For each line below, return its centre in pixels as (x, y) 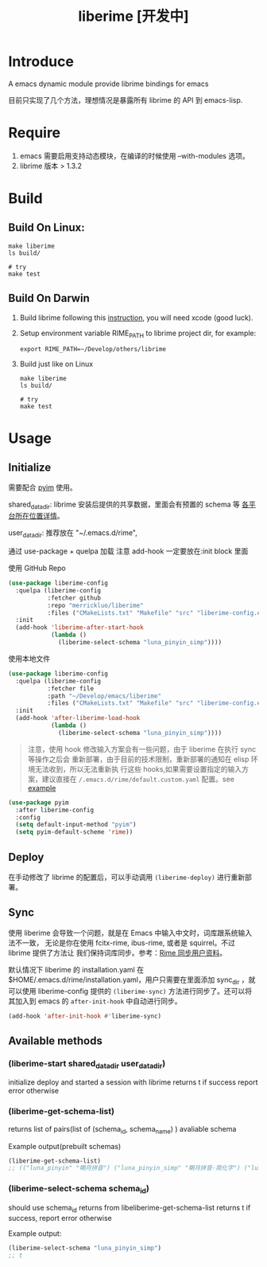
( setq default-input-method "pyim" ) (76, 825)
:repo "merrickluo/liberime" (96, 605)
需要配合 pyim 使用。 (43, 487)
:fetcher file (70, 688)
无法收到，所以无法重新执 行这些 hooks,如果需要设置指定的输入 (138, 768)
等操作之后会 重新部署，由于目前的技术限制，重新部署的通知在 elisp (138, 759)
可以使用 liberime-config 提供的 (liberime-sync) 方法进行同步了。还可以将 (130, 991)
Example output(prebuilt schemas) (65, 1146)
